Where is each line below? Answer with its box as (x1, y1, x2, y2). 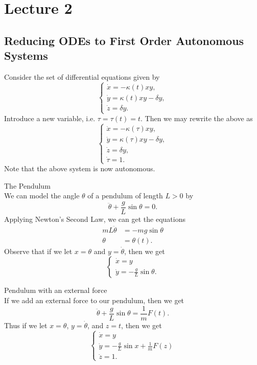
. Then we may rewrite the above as (141, 113, 253, 124)
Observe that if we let (4, 245, 73, 256)
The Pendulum (4, 180, 51, 191)
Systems (4, 48, 48, 63)
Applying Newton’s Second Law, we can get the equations (4, 213, 185, 224)
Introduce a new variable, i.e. (4, 113, 96, 124)
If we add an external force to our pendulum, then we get (4, 294, 184, 305)
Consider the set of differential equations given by (4, 71, 160, 82)
